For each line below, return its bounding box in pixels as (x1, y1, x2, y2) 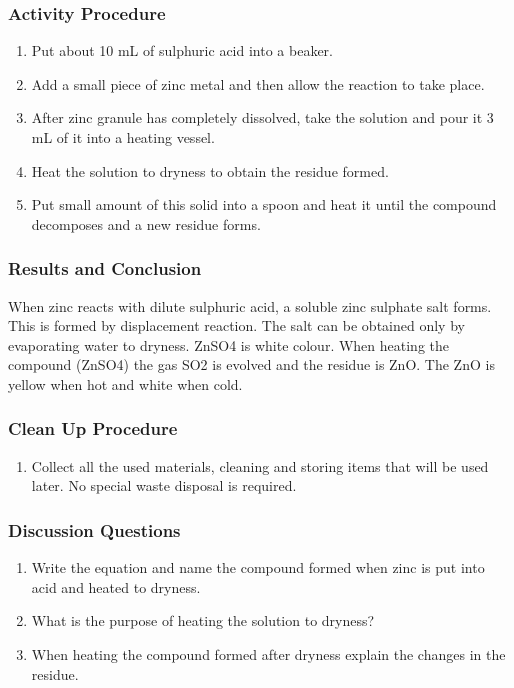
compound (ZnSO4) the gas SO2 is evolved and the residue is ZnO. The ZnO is (8, 354, 495, 375)
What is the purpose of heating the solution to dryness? (31, 610, 375, 631)
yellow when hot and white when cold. (8, 373, 243, 394)
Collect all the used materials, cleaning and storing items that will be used (31, 455, 489, 476)
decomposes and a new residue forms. (31, 213, 261, 234)
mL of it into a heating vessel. (31, 127, 215, 147)
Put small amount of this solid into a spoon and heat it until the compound (31, 194, 497, 215)
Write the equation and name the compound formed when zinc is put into (31, 557, 485, 578)
